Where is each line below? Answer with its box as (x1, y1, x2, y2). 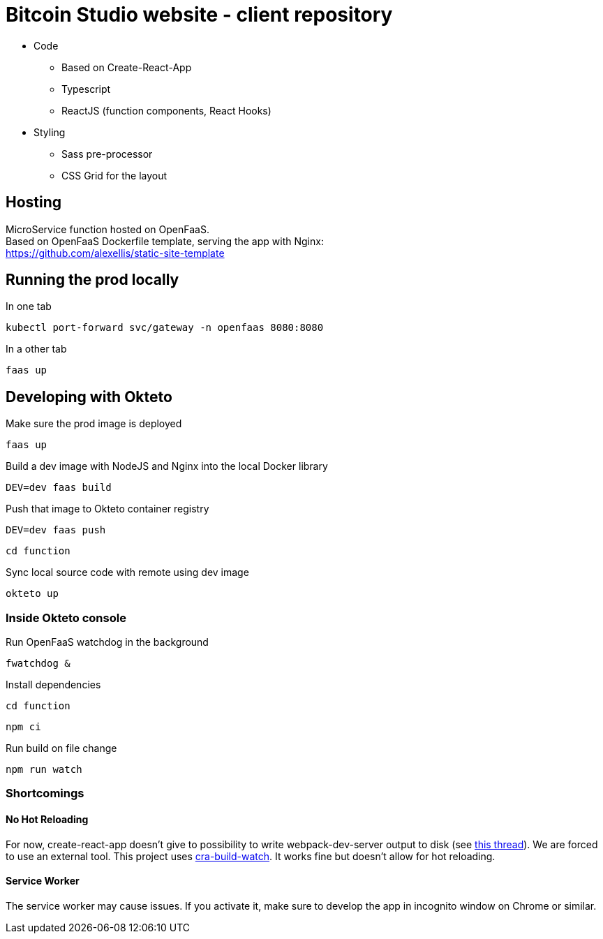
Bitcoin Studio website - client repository (6, 3, 393, 27)
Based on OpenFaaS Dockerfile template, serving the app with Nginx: (6, 235, 324, 247)
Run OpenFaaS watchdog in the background (6, 636, 209, 649)
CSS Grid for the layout (61, 169, 167, 182)
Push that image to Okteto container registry (6, 503, 209, 515)
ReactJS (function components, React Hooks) (61, 104, 271, 117)
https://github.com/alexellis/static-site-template (6, 246, 225, 259)
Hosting (6, 193, 62, 212)
